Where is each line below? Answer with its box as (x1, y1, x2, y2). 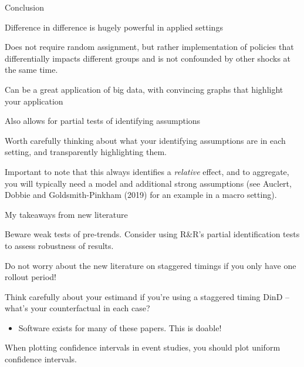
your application (5, 95, 63, 107)
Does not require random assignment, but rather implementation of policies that (5, 41, 294, 53)
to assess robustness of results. (5, 239, 114, 251)
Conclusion (5, 1, 44, 13)
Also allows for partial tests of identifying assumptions (5, 115, 201, 127)
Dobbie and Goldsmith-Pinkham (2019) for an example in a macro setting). (5, 188, 277, 201)
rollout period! (5, 271, 57, 283)
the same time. (5, 63, 58, 76)
